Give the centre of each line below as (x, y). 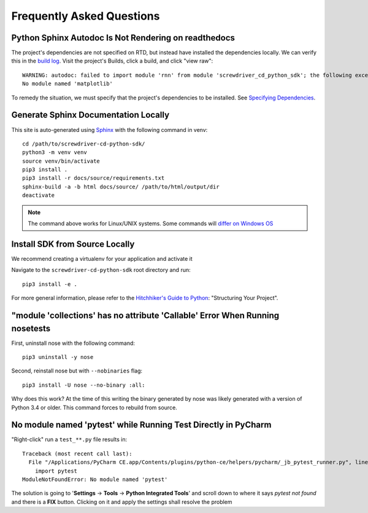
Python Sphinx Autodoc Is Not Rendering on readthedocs (123, 38)
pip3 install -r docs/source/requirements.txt (94, 178)
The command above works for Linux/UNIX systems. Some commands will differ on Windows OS (151, 223)
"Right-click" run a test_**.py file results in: (69, 439)
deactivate (39, 195)
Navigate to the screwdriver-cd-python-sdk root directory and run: (101, 270)
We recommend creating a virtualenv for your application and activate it (102, 258)
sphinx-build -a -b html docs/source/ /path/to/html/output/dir (121, 187)
